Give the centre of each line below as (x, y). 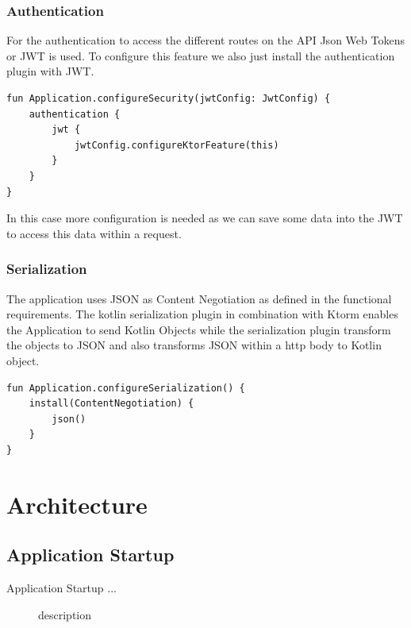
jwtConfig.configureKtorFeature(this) (177, 145)
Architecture (77, 504)
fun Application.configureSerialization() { (126, 388)
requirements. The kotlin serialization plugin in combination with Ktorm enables (202, 314)
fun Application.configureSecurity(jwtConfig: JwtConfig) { (169, 98)
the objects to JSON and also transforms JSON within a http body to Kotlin (194, 345)
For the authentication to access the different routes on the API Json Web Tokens (205, 40)
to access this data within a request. (94, 233)
